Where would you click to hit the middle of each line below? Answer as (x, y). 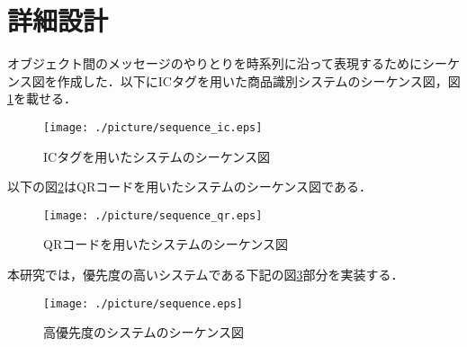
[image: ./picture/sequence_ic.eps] (153, 127)
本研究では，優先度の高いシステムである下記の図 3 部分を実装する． (206, 274)
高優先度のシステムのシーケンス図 (144, 332)
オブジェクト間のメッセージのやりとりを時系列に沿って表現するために (215, 63)
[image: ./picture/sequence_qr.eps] (153, 215)
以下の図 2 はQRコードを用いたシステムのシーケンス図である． (189, 187)
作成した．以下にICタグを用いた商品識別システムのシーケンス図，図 (259, 80)
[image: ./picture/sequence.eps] (143, 303)
